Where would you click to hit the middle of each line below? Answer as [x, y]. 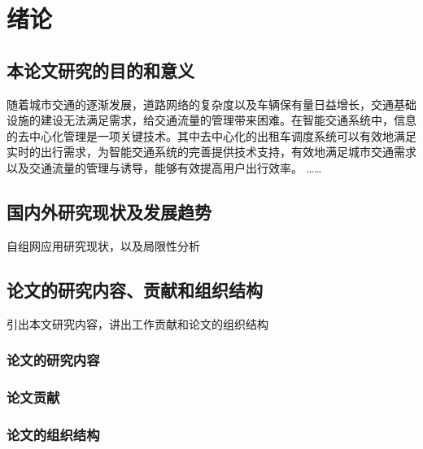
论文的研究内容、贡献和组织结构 [135, 289]
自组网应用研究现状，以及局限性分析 [103, 245]
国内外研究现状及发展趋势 [109, 211]
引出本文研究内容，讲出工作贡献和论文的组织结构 [137, 323]
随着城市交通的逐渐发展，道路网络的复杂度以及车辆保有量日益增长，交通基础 [211, 104]
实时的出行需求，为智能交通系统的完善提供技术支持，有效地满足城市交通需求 [211, 152]
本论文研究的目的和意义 [100, 70]
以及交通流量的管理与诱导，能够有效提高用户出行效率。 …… [164, 167]
